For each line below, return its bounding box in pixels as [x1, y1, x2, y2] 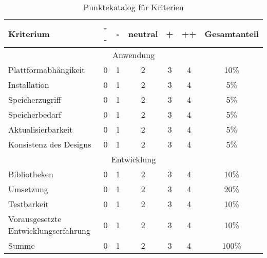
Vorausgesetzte [8, 213, 62, 225]
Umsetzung [8, 183, 48, 195]
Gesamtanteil [204, 27, 259, 40]
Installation [8, 79, 49, 90]
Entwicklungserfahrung [8, 225, 91, 236]
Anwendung [112, 49, 155, 61]
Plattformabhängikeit [8, 64, 85, 76]
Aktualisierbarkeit [8, 123, 73, 135]
